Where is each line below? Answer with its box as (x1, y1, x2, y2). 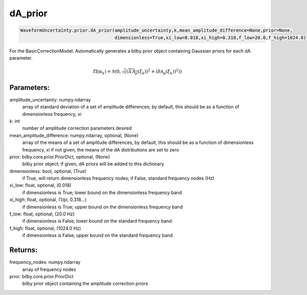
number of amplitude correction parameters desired (22, 125, 132, 131)
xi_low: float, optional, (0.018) (9, 182, 72, 188)
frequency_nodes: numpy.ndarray (9, 259, 81, 265)
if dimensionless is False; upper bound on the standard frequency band (22, 232, 173, 238)
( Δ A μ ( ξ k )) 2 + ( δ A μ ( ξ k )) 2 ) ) (126, 68, 182, 76)
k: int (9, 118, 20, 124)
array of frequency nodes (22, 266, 76, 273)
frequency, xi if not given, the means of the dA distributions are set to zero (22, 146, 179, 153)
